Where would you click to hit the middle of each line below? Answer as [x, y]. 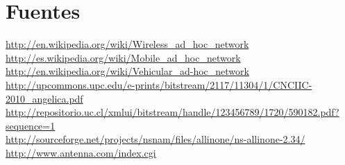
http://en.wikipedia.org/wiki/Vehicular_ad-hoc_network [127, 71]
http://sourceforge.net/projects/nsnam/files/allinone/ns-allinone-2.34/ [155, 139]
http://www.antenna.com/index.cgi [81, 152]
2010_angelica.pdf [44, 98]
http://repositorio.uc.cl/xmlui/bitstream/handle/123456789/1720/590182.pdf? [172, 112]
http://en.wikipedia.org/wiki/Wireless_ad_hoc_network [127, 44]
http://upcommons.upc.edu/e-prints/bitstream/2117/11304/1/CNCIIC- [159, 84]
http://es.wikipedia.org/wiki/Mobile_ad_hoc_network [123, 57]
